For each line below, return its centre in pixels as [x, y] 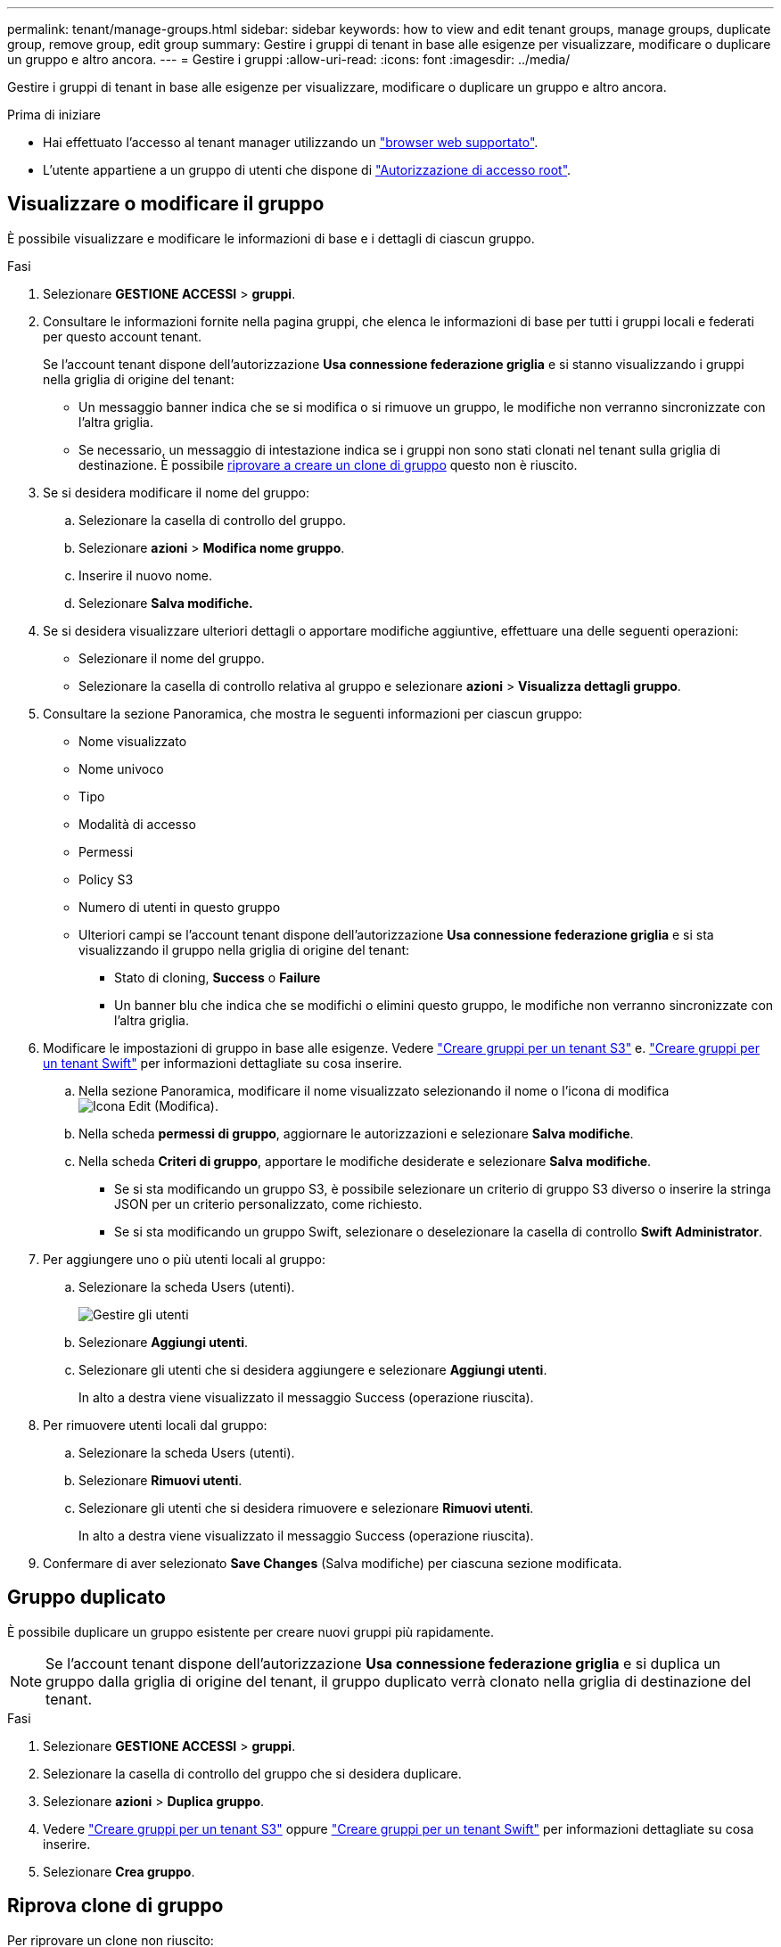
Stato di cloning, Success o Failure [218, 977]
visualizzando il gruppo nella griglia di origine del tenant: [244, 949]
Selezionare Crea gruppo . [119, 1871]
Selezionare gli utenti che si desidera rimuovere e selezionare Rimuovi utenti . [306, 1507]
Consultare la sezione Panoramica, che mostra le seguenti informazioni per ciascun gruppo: [313, 713]
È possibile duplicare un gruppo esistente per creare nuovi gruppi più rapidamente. [251, 1631]
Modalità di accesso [137, 824]
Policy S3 [106, 879]
